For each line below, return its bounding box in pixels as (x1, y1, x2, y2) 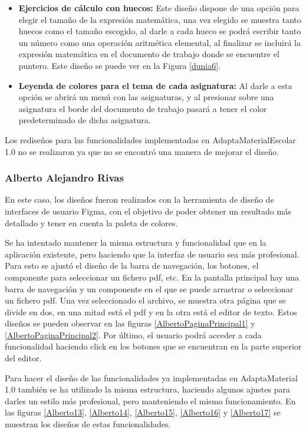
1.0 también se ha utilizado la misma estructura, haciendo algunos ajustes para (5, 383, 290, 395)
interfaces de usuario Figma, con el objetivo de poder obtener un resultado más (5, 205, 291, 217)
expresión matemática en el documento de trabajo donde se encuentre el (18, 48, 279, 60)
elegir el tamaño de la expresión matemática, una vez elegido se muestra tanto (18, 13, 301, 25)
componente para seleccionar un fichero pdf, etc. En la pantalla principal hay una (5, 271, 300, 283)
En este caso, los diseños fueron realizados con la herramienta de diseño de (5, 193, 274, 206)
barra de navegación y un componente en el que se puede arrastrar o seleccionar (5, 282, 294, 295)
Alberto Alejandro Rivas (5, 170, 124, 185)
